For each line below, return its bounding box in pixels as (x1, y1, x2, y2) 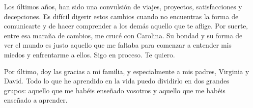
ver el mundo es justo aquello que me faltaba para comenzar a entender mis (4, 40, 232, 50)
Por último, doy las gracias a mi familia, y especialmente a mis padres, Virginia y (4, 66, 249, 76)
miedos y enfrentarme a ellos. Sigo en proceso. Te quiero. (4, 49, 175, 59)
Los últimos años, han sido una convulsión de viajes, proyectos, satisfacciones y (4, 1, 242, 11)
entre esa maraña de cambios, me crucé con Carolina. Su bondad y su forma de (4, 30, 243, 40)
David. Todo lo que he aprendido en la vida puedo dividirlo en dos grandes (4, 76, 229, 86)
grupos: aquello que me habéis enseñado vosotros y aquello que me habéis (4, 85, 225, 95)
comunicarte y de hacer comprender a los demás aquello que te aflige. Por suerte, (4, 21, 248, 31)
